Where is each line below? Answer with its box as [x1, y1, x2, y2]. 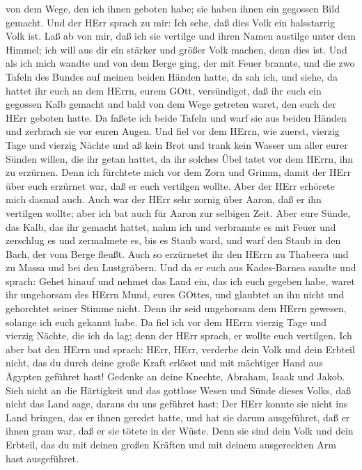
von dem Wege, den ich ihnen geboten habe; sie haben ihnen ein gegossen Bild [6, 1, 340, 15]
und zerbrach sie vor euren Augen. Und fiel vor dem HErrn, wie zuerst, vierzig [6, 124, 340, 138]
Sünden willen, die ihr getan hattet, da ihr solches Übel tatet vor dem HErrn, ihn [6, 151, 354, 165]
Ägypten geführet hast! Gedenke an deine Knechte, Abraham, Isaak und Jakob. [6, 369, 345, 384]
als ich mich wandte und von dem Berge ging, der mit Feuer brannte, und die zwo [6, 56, 355, 70]
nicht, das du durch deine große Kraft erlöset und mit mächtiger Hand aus [6, 355, 323, 370]
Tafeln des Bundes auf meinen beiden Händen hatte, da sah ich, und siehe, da [6, 69, 338, 83]
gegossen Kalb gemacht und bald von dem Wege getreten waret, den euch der [6, 97, 336, 111]
